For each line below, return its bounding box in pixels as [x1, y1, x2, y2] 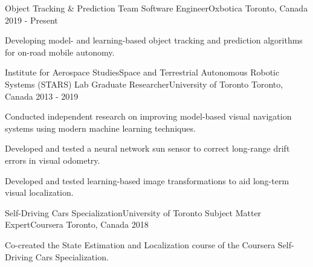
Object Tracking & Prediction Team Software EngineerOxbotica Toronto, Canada [5, 2, 308, 14]
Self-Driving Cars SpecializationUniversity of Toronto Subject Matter [5, 206, 262, 219]
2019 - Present [5, 13, 58, 26]
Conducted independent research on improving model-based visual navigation [5, 110, 292, 123]
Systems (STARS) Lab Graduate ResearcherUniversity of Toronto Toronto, [5, 77, 283, 90]
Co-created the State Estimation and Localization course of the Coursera [5, 238, 276, 251]
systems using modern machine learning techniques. [5, 121, 196, 134]
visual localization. [5, 186, 74, 199]
